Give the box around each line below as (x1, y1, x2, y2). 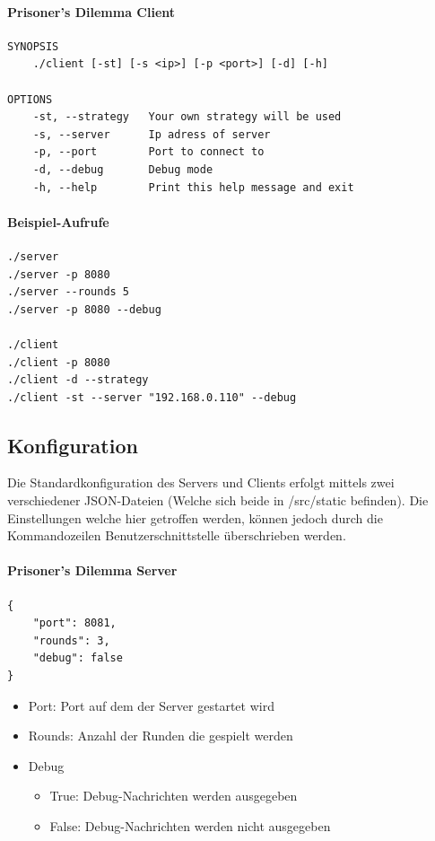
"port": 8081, (32, 617, 117, 630)
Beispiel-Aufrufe (7, 212, 109, 231)
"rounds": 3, (32, 634, 110, 647)
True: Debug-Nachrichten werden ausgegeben (49, 786, 298, 805)
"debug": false (32, 652, 123, 665)
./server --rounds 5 (7, 285, 130, 299)
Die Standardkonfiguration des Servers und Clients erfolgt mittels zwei (7, 473, 395, 492)
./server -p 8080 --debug (7, 302, 161, 316)
